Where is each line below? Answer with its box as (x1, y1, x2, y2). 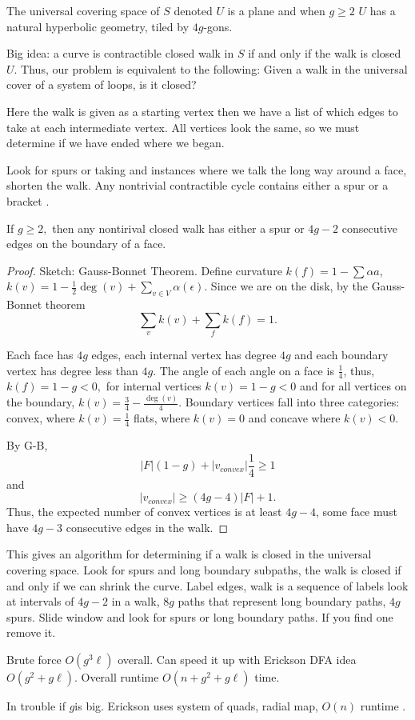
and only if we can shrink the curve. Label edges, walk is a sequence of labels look (6, 577, 409, 594)
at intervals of (6, 593, 74, 610)
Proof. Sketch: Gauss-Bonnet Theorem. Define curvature (6, 262, 282, 278)
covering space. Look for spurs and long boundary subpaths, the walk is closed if (6, 562, 401, 578)
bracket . (6, 192, 50, 209)
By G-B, (6, 437, 48, 454)
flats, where (134, 410, 190, 426)
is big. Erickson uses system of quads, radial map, (74, 698, 318, 714)
